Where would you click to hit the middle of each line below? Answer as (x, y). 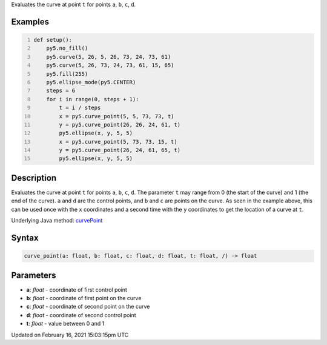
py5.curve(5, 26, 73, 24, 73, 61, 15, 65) (110, 65)
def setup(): (53, 40)
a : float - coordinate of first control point (77, 290)
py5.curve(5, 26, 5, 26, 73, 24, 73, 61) (109, 57)
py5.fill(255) (67, 74)
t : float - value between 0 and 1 (65, 324)
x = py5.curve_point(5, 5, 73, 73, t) (117, 116)
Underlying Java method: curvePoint (57, 221)
